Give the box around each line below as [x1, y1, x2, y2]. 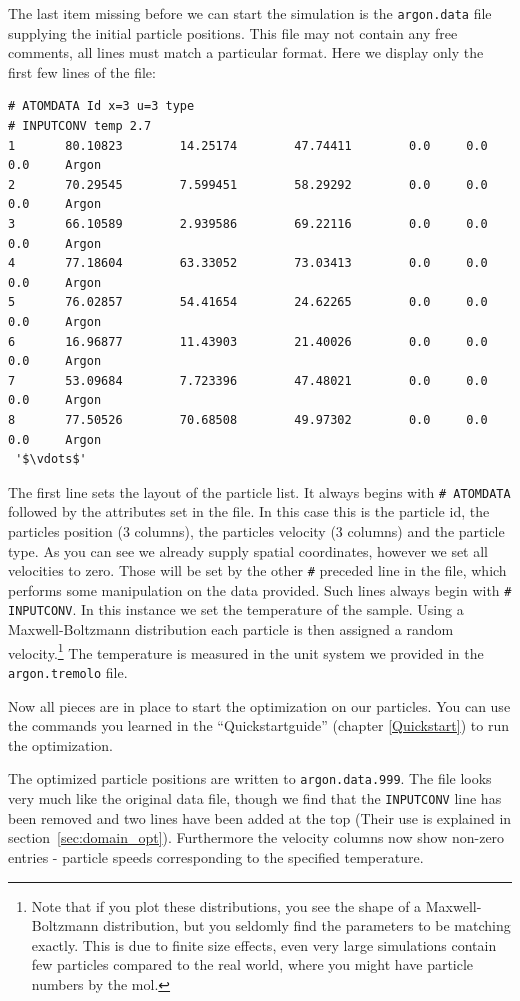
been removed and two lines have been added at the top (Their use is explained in [8, 807, 512, 828]
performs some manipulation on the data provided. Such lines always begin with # [8, 579, 512, 600]
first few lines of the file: [8, 61, 156, 82]
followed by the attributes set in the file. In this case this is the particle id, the [8, 501, 490, 522]
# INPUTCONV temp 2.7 [8, 119, 152, 134]
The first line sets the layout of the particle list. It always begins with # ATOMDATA [8, 481, 511, 502]
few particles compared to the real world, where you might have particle [31, 954, 474, 975]
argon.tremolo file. [8, 661, 128, 682]
